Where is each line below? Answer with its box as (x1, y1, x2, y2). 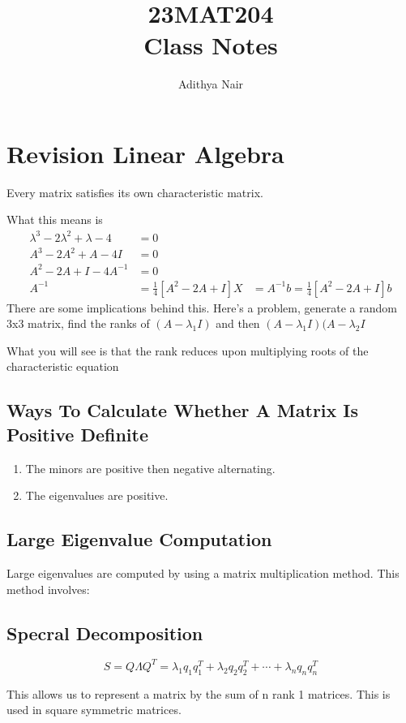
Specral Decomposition (6, 620, 203, 645)
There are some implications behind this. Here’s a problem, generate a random (6, 299, 397, 316)
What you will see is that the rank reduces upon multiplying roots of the (6, 342, 369, 359)
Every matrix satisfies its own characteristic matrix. (6, 183, 263, 200)
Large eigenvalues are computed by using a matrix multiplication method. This (6, 565, 400, 582)
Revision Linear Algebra (6, 136, 284, 170)
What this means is (6, 211, 103, 228)
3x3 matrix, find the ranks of (6, 315, 150, 332)
